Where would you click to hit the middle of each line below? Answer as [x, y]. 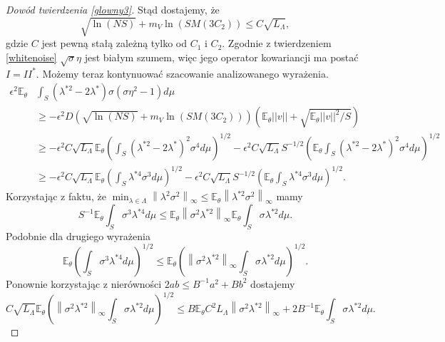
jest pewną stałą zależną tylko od [114, 43]
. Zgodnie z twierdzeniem [277, 43]
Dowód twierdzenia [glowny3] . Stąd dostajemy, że [113, 9]
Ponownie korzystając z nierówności [84, 283]
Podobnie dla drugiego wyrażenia [78, 235]
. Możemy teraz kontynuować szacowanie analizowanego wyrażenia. [182, 73]
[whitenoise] [31, 57]
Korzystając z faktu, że [56, 196]
